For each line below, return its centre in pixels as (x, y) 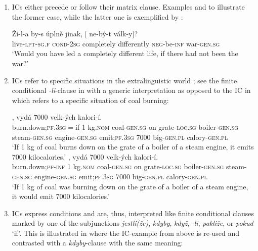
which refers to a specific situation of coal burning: (90, 100)
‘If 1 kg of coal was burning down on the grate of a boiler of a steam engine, (130, 186)
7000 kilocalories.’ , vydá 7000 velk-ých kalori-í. (85, 156)
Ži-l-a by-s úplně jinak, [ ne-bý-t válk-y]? (75, 34)
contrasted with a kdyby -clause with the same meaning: (97, 243)
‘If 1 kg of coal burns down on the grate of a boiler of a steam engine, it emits (133, 147)
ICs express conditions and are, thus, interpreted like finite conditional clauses (133, 213)
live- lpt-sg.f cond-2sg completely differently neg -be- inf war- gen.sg (116, 43)
